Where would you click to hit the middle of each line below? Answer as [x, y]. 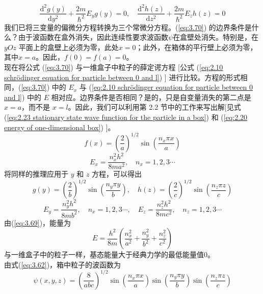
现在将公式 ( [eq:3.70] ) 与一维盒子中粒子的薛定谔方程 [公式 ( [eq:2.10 [114, 67]
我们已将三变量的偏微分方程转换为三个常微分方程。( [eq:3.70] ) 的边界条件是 [128, 27]
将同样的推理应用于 [36, 174]
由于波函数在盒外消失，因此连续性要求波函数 [93, 37]
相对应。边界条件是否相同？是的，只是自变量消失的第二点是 [151, 97]
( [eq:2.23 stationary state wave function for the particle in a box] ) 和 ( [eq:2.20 [126, 117]
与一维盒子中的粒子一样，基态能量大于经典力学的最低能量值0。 [109, 254]
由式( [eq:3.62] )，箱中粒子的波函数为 [63, 264]
